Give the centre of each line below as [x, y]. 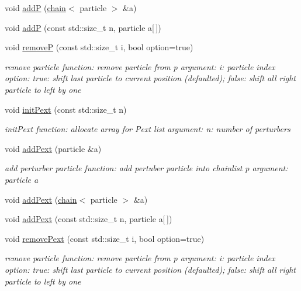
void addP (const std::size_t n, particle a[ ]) [83, 27]
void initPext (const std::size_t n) [66, 109]
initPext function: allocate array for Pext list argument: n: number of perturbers [148, 129]
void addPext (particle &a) [53, 148]
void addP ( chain [35, 8]
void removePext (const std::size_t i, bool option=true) [105, 238]
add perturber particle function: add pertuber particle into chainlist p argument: [146, 168]
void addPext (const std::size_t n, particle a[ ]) [89, 219]
